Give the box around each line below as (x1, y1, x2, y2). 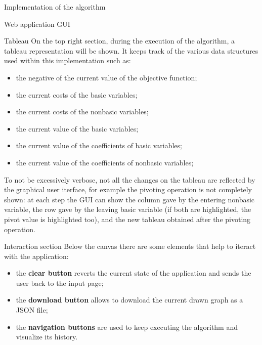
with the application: (4, 250, 69, 261)
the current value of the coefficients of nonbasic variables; (16, 157, 194, 167)
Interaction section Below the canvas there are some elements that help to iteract (4, 241, 256, 251)
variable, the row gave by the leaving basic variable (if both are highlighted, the (4, 204, 251, 214)
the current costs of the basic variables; (16, 89, 138, 100)
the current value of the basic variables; (16, 123, 139, 134)
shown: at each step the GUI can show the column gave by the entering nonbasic (4, 194, 255, 204)
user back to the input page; (16, 277, 104, 288)
